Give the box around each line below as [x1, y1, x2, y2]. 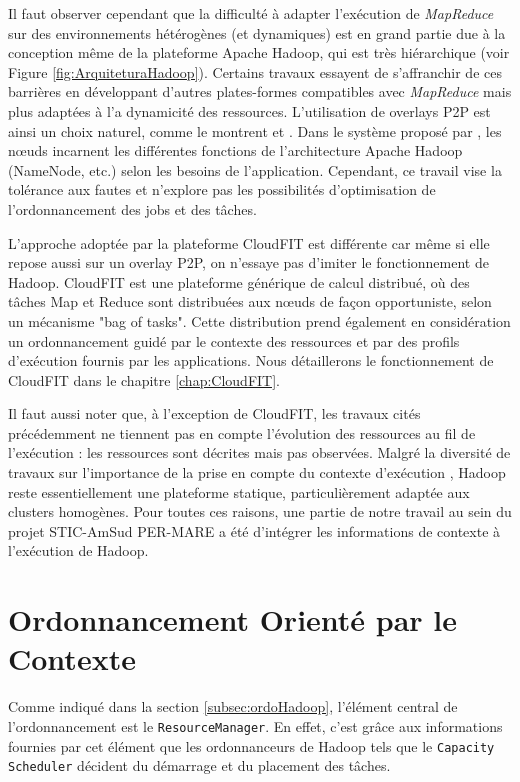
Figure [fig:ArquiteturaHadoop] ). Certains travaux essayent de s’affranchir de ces [8, 61, 502, 82]
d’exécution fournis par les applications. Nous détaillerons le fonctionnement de [8, 350, 494, 371]
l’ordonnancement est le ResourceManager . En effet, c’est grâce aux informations [8, 715, 503, 736]
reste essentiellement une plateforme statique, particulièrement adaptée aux [8, 481, 470, 502]
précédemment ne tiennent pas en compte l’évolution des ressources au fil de [8, 422, 476, 443]
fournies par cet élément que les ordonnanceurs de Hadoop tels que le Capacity [8, 735, 495, 756]
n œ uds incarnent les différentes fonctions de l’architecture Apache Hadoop [8, 140, 463, 161]
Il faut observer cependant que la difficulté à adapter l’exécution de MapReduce [8, 3, 494, 23]
